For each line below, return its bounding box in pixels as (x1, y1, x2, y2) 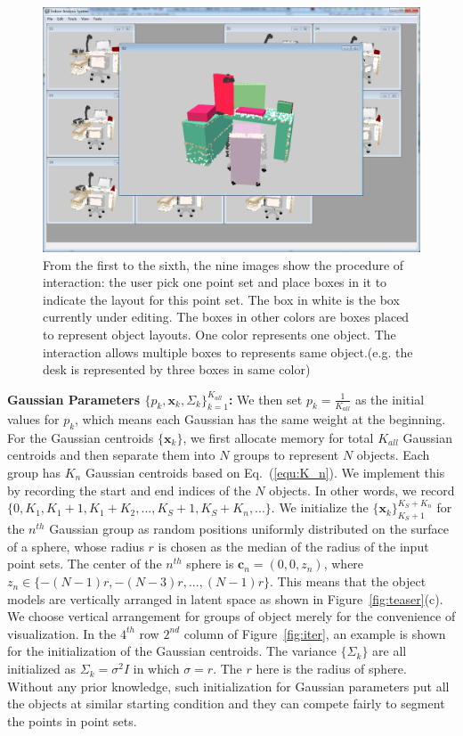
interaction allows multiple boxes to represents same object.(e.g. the (43, 342, 413, 361)
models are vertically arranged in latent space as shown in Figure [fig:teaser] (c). (7, 589, 443, 608)
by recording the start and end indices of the (7, 480, 251, 499)
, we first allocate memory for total (183, 428, 374, 446)
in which (133, 659, 180, 678)
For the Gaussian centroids (7, 428, 154, 446)
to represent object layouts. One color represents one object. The (43, 324, 396, 343)
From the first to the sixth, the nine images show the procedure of (43, 255, 404, 274)
